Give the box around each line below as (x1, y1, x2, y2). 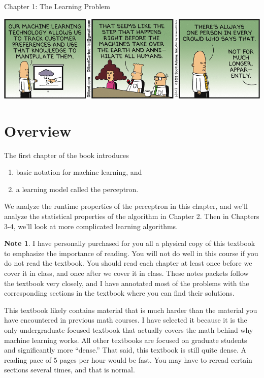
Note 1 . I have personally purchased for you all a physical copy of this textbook (4, 238, 255, 248)
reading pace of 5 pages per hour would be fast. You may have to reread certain (4, 354, 252, 365)
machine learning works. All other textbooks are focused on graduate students (4, 334, 247, 345)
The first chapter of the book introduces (4, 149, 129, 160)
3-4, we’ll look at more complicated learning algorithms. (4, 220, 178, 231)
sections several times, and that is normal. (4, 364, 135, 375)
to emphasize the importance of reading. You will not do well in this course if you (4, 247, 258, 258)
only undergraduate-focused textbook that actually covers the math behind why (4, 324, 253, 335)
